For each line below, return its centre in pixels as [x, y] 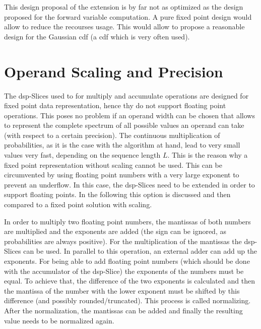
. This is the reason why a [208, 155]
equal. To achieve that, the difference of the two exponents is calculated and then [129, 281]
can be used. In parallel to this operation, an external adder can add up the [140, 251]
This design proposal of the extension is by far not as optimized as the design [124, 7]
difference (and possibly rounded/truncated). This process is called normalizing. [127, 300]
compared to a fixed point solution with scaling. [78, 204]
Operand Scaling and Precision [114, 71]
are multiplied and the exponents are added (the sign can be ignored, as [115, 231]
